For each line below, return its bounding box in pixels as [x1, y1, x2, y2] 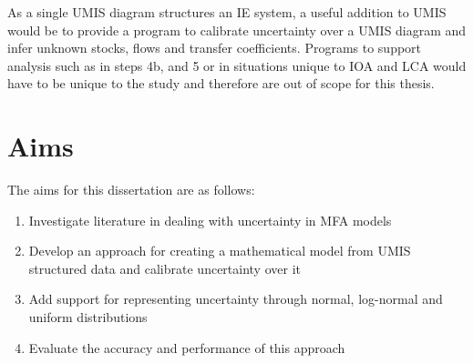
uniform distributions [28, 308, 148, 327]
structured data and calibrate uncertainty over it [28, 258, 301, 277]
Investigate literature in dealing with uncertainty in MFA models [28, 210, 392, 229]
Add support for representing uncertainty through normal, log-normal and [28, 289, 443, 308]
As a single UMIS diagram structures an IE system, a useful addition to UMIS [7, 3, 447, 21]
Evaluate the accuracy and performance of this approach [28, 338, 345, 357]
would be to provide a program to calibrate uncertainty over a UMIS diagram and [7, 20, 467, 39]
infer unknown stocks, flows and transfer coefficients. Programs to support [7, 38, 422, 57]
